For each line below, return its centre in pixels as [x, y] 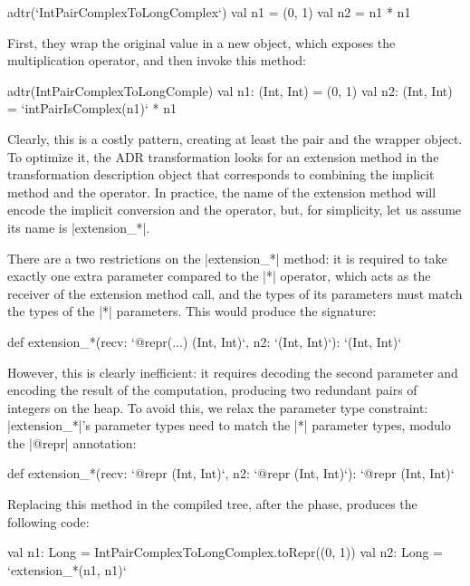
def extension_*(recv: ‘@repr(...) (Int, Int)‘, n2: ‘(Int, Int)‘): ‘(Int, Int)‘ [205, 341]
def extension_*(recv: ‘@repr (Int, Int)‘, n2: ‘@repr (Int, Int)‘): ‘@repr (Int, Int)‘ [231, 473]
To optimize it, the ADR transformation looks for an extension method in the [223, 156]
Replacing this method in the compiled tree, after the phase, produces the [212, 504]
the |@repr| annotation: [72, 442]
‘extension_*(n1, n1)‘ [67, 569]
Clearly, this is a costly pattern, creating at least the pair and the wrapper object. [235, 138]
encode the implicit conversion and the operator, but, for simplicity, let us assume [235, 210]
